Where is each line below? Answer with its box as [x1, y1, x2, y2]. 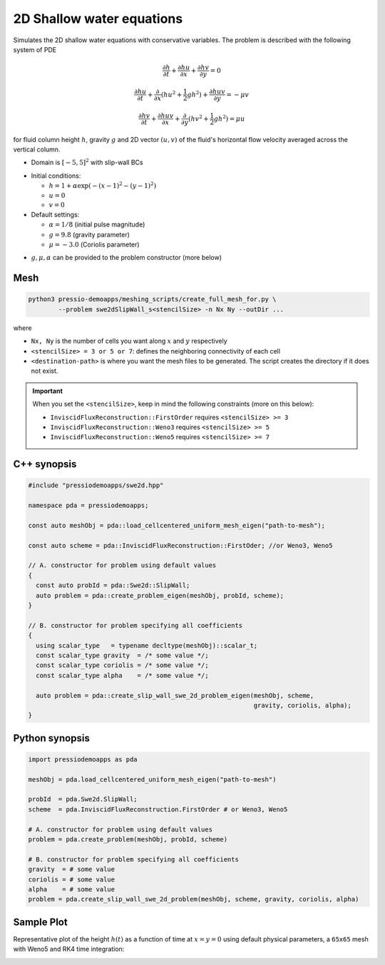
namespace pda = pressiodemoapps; [28, 501, 149, 510]
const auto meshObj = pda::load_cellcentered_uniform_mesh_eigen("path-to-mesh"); [28, 521, 326, 529]
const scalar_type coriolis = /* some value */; [36, 661, 210, 669]
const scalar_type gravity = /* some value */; [36, 651, 210, 659]
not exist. [31, 366, 58, 375]
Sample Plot [13, 916, 68, 928]
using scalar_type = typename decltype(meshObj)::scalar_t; [36, 641, 258, 649]
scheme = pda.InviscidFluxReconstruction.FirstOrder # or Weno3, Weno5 [28, 805, 288, 814]
